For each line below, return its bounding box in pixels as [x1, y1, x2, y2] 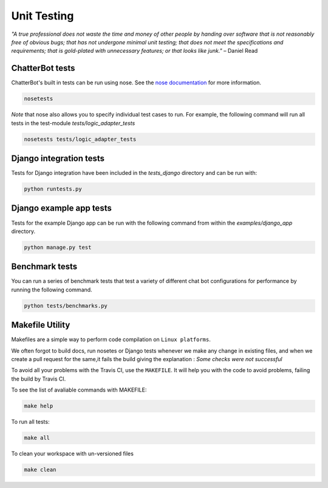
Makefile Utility [11, 320, 70, 330]
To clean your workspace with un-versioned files [11, 450, 134, 458]
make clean [24, 466, 56, 473]
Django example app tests [11, 203, 112, 214]
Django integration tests [11, 153, 105, 163]
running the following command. [11, 286, 92, 293]
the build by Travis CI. [11, 375, 66, 382]
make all [24, 435, 50, 441]
